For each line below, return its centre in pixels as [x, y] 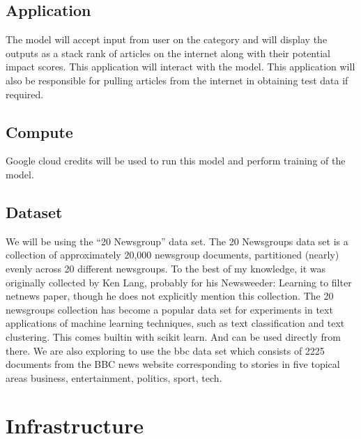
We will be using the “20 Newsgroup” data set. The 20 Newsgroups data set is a [177, 241]
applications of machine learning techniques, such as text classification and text [175, 323]
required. [25, 94]
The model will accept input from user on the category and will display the [167, 39]
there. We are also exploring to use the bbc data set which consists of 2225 [165, 350]
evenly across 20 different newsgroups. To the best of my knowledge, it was [166, 268]
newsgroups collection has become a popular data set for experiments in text [169, 309]
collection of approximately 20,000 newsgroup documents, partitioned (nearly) [172, 255]
